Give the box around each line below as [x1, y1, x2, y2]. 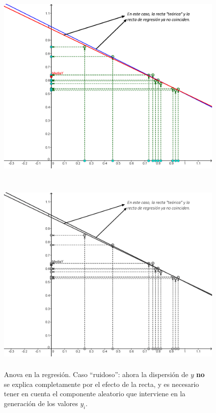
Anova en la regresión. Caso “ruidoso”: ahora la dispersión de [4, 369, 189, 380]
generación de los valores [4, 398, 78, 408]
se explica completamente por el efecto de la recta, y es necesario [4, 379, 199, 389]
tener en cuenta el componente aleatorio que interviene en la [4, 388, 186, 399]
